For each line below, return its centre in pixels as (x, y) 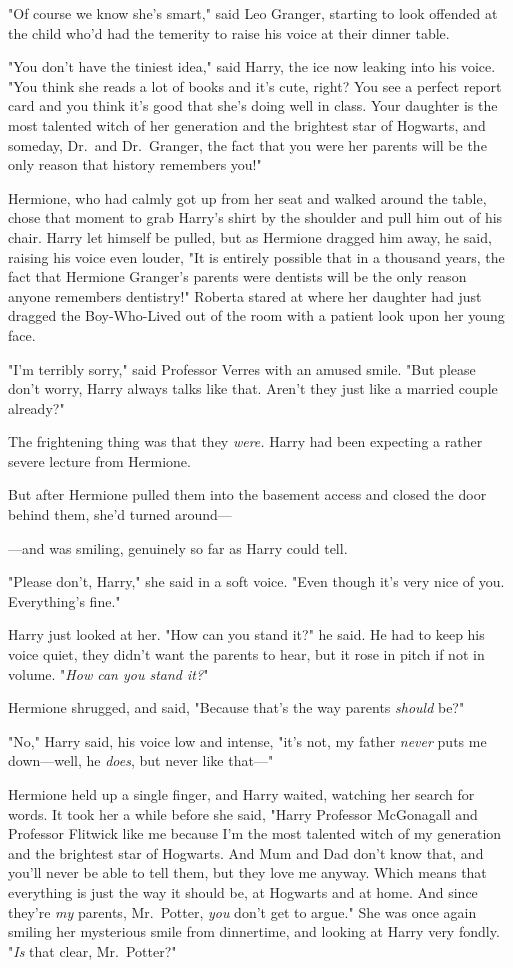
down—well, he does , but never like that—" (141, 760)
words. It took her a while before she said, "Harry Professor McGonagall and (243, 813)
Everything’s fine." (64, 600)
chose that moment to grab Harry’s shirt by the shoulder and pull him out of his (255, 217)
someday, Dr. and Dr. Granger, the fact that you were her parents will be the (247, 144)
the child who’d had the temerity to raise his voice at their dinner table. (229, 32)
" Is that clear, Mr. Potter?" (92, 950)
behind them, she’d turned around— (120, 514)
